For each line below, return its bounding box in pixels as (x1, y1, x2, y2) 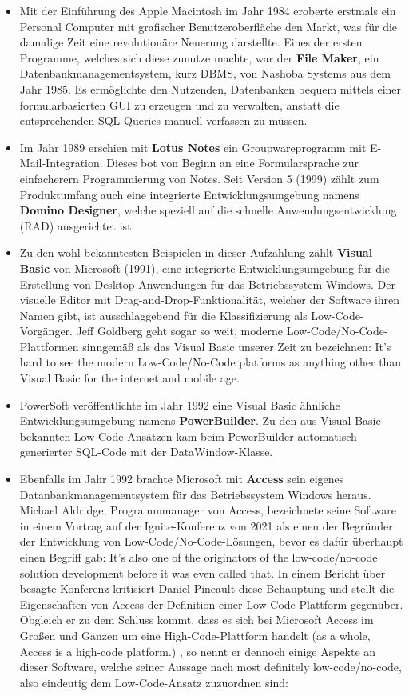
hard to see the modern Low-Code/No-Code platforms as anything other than (19, 354, 402, 370)
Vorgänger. (19, 322, 73, 339)
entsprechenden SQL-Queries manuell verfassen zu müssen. (19, 112, 308, 129)
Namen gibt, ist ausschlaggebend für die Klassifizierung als (19, 306, 308, 323)
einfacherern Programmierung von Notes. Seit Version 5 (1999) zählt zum (19, 170, 379, 186)
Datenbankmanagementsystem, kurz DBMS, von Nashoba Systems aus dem (19, 65, 391, 82)
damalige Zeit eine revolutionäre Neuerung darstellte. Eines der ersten (19, 34, 363, 50)
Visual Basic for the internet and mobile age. (19, 370, 240, 386)
